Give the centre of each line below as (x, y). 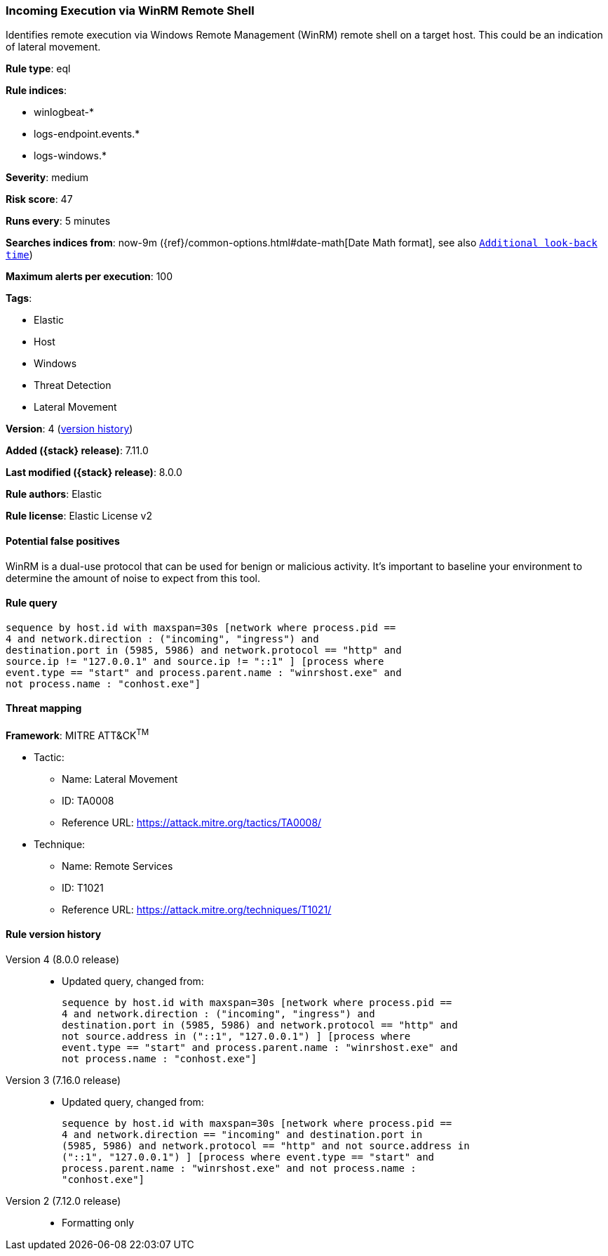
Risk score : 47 (39, 199)
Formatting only (98, 1222)
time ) (19, 255)
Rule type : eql (38, 69)
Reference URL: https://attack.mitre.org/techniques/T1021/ (197, 909)
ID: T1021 (83, 887)
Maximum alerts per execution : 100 (89, 277)
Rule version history (54, 934)
